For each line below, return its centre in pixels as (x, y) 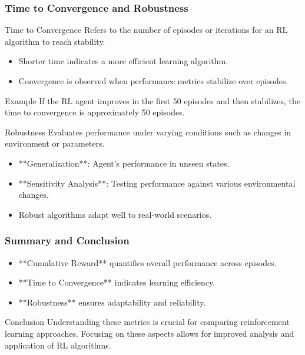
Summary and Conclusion (67, 240)
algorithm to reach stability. (55, 41)
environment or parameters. (55, 143)
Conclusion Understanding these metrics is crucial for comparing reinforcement (147, 322)
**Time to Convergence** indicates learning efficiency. (117, 282)
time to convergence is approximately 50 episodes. (95, 112)
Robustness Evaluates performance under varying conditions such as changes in (148, 132)
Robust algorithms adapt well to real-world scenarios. (115, 214)
